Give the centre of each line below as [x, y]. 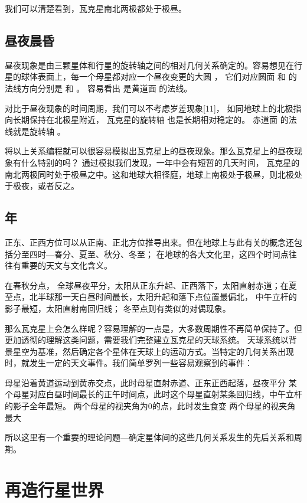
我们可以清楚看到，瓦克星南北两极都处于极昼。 [96, 8]
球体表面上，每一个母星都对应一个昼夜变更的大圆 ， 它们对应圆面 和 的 [159, 76]
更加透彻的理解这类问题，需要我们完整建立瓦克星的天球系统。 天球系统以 [147, 340]
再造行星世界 [55, 489]
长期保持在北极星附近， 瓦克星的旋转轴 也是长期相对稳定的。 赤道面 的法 [155, 120]
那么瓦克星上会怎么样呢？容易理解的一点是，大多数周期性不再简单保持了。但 [153, 328]
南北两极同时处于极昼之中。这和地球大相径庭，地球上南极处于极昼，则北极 [149, 174]
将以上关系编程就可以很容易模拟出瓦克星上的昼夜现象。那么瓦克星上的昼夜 [149, 151]
